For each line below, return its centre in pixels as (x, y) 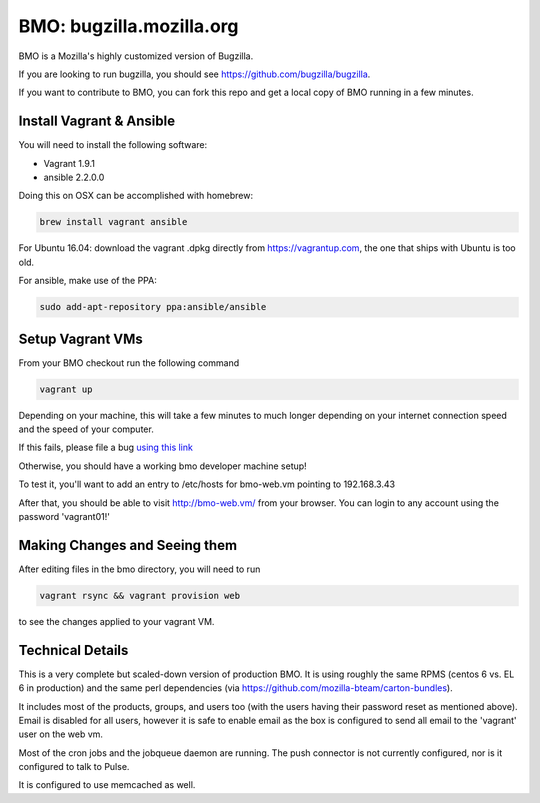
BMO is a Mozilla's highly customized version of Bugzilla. (136, 56)
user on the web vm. (61, 734)
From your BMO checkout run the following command (129, 362)
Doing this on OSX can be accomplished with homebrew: (136, 196)
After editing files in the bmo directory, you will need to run (139, 569)
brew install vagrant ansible (113, 222)
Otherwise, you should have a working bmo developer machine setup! (162, 466)
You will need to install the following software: (113, 145)
